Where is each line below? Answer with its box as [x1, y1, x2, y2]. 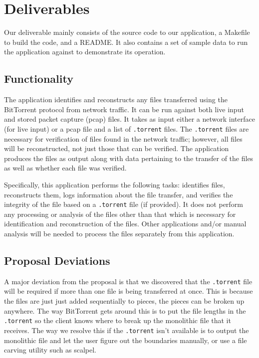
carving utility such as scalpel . [4, 345, 97, 355]
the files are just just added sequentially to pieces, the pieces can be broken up [4, 296, 245, 306]
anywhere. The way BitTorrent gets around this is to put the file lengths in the [4, 305, 246, 316]
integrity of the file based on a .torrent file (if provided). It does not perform [4, 199, 243, 209]
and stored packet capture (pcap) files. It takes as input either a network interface [4, 114, 255, 124]
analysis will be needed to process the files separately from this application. [4, 228, 235, 238]
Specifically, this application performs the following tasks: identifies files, [4, 179, 225, 189]
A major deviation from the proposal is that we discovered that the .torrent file [4, 276, 253, 286]
